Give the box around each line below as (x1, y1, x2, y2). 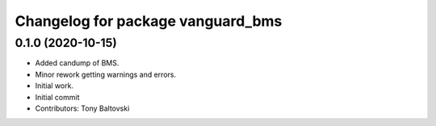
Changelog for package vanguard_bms (15, 12, 283, 30)
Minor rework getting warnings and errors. (35, 69, 177, 79)
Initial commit (35, 92, 80, 102)
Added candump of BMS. (35, 58, 119, 68)
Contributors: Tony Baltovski (35, 103, 130, 113)
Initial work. (35, 81, 74, 90)
